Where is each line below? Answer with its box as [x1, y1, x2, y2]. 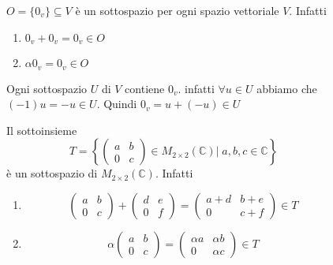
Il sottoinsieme [6, 121, 77, 138]
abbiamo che [256, 80, 317, 96]
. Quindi [96, 95, 137, 112]
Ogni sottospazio [6, 80, 88, 96]
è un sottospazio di [6, 165, 98, 181]
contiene [125, 80, 165, 96]
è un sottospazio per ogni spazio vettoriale [75, 2, 279, 18]
